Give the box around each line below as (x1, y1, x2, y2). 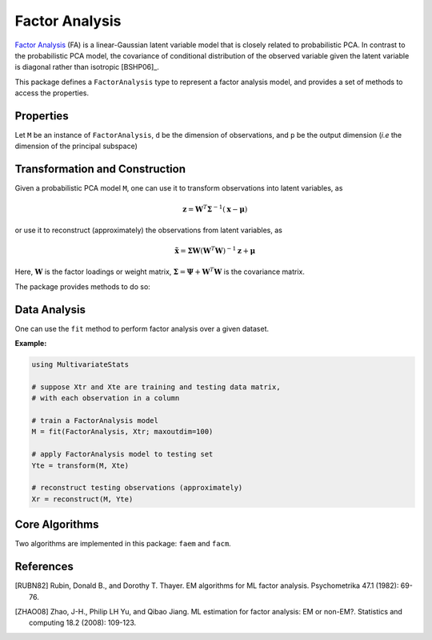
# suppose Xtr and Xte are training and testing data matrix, (31, 382, 281, 392)
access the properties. (14, 88, 90, 98)
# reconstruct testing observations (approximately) (31, 483, 243, 493)
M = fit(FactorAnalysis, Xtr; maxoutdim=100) (31, 427, 214, 437)
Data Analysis (14, 303, 86, 316)
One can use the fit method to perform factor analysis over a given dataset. (14, 324, 270, 333)
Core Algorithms (14, 517, 99, 532)
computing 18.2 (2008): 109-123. (29, 618, 137, 628)
